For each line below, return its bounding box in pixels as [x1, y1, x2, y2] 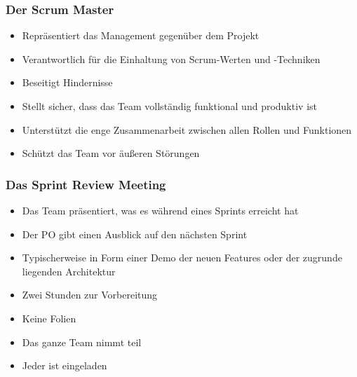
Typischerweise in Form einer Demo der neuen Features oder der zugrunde [22, 250, 342, 265]
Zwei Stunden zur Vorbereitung [22, 287, 158, 302]
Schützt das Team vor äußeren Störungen [22, 146, 200, 160]
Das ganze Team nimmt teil [22, 334, 142, 349]
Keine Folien [22, 310, 76, 325]
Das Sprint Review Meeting [6, 175, 166, 193]
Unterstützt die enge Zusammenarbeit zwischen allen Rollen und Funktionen [22, 122, 352, 137]
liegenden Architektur [22, 263, 116, 278]
